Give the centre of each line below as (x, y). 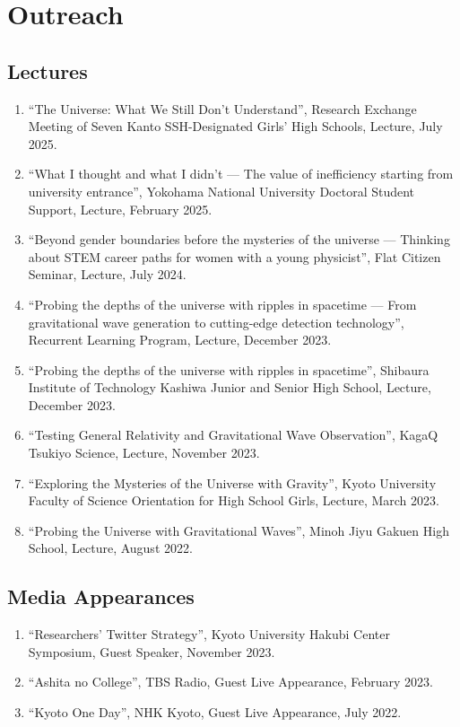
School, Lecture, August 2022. (110, 548)
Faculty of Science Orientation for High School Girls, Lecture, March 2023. (234, 500)
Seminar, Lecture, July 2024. (107, 274)
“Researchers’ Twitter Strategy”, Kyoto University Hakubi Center (209, 634)
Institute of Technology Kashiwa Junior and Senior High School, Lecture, (230, 387)
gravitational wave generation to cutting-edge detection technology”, (216, 322)
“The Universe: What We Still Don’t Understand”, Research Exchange (222, 108)
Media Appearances (101, 596)
